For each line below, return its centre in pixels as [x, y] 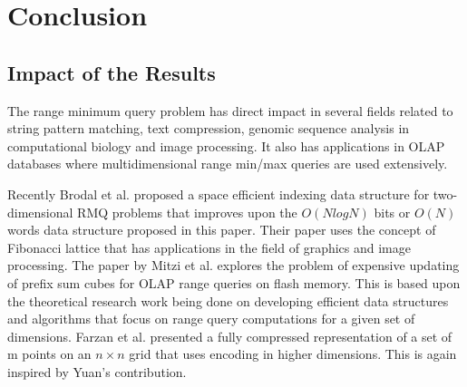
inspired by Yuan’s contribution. [97, 371]
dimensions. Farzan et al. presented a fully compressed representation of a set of [230, 336]
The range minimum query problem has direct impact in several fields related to [230, 110]
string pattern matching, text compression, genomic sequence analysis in [209, 128]
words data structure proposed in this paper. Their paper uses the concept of [222, 230]
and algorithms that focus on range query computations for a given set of [211, 319]
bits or [392, 212]
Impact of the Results [112, 72]
